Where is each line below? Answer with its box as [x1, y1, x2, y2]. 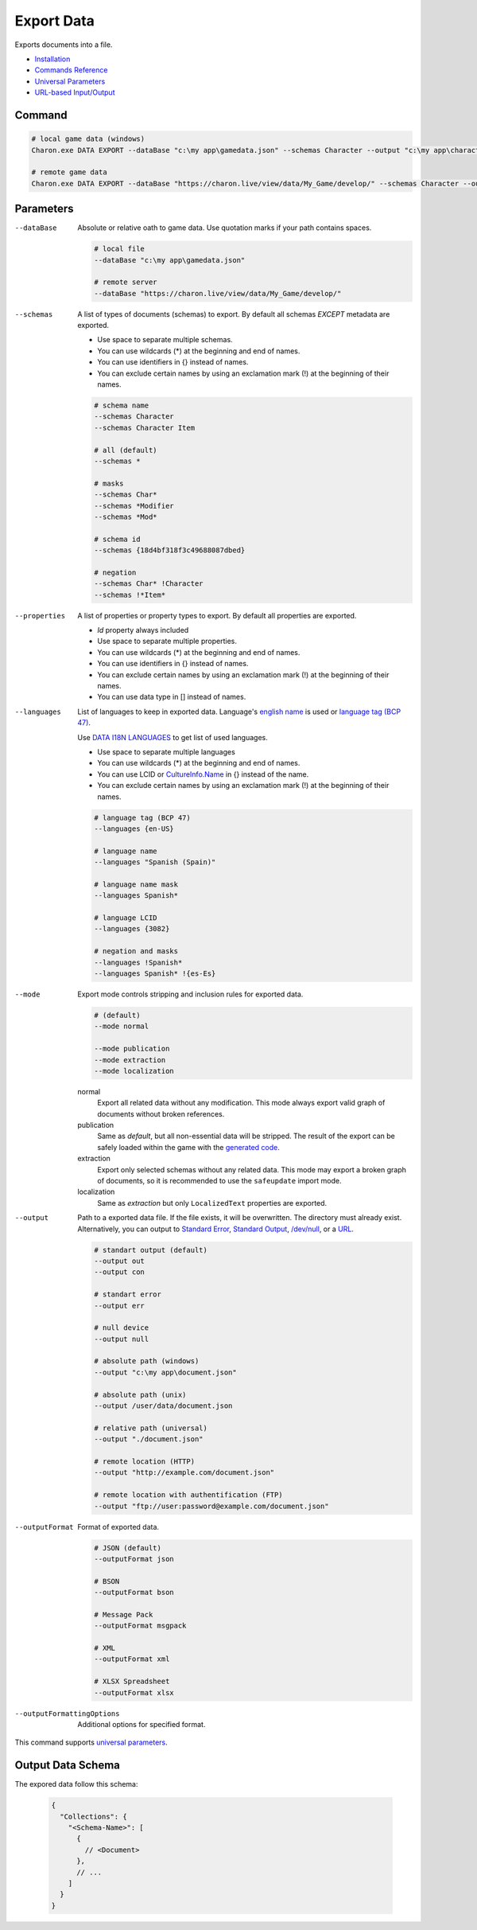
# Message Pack [94, 1610, 153, 1619]
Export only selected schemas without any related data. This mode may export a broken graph [97, 1164, 407, 1174]
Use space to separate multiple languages [97, 747, 236, 756]
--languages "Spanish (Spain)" [94, 858, 216, 867]
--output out [94, 1256, 145, 1265]
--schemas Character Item [94, 423, 195, 432]
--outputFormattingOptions [14, 1709, 120, 1718]
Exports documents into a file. [14, 40, 113, 49]
